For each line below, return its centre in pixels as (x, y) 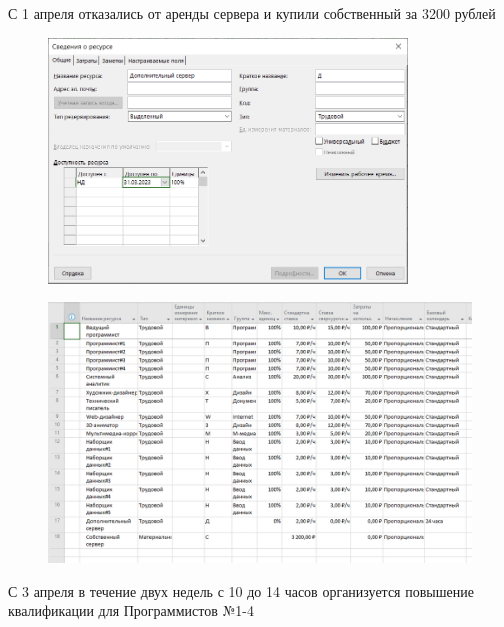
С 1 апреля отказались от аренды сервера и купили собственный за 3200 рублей (252, 13)
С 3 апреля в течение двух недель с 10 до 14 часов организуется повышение (241, 590)
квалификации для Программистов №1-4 (131, 610)
